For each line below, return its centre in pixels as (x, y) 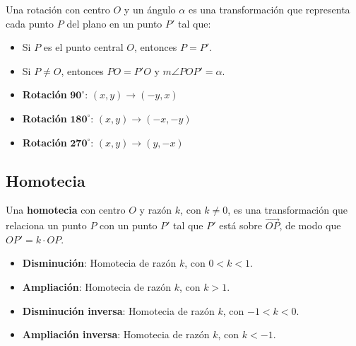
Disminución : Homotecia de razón (99, 263)
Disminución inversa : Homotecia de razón (118, 310)
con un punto (129, 225)
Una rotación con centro (58, 9)
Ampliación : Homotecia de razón (97, 286)
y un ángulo (150, 9)
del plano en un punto (114, 23)
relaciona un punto (46, 225)
